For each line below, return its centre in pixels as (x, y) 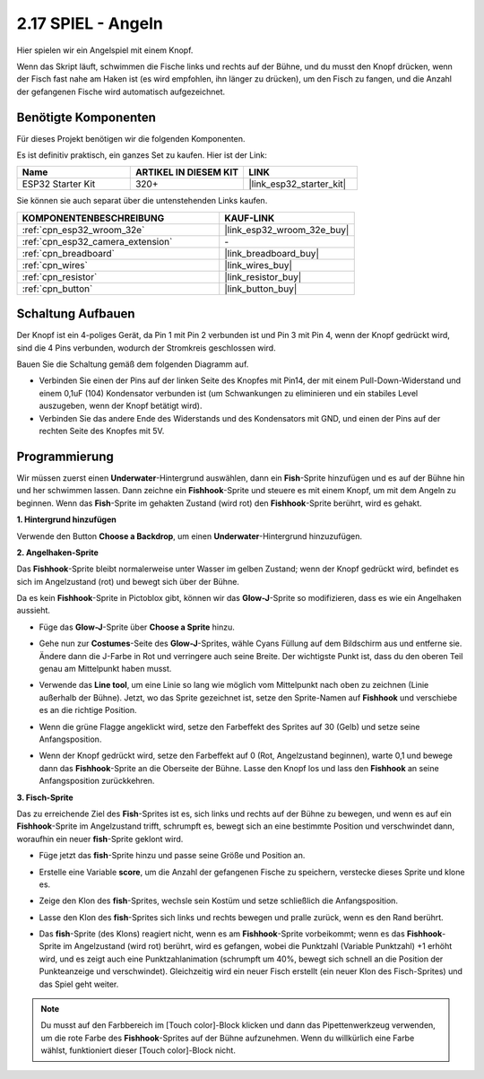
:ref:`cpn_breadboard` (69, 253)
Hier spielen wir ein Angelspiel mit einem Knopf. (105, 50)
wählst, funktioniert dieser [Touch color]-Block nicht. (138, 1050)
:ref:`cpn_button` (57, 289)
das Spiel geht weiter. (79, 984)
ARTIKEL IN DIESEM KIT (187, 172)
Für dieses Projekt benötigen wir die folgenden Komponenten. (131, 138)
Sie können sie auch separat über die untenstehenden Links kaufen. (142, 201)
